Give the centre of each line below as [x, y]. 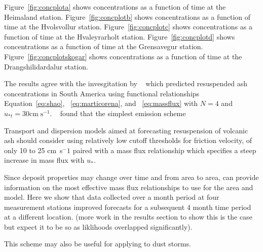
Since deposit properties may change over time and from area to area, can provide [131, 177]
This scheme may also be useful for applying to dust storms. [98, 244]
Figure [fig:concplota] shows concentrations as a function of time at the [115, 7]
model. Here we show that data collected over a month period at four [112, 197]
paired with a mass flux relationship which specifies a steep [164, 150]
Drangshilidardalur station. [46, 66]
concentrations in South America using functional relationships [102, 93]
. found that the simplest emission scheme [118, 113]
